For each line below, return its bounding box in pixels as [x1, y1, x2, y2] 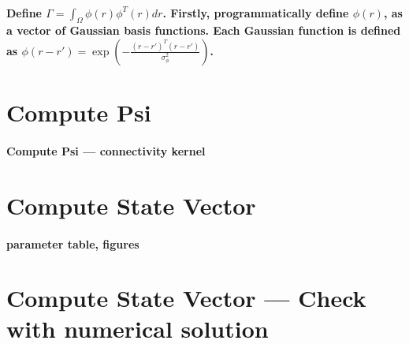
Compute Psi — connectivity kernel [6, 142, 206, 159]
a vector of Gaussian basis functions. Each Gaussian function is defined [6, 22, 401, 39]
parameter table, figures [6, 235, 139, 252]
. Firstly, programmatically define [162, 4, 349, 21]
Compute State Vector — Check [6, 282, 366, 314]
